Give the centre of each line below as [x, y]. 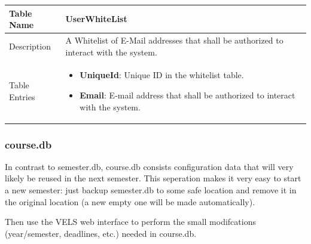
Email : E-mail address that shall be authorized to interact [187, 95]
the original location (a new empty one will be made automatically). [130, 201]
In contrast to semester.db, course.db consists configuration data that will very [149, 166]
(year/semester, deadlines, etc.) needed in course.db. [101, 233]
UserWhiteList [96, 19]
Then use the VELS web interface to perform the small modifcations [130, 222]
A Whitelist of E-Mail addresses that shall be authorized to [174, 40]
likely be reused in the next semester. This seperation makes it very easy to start [153, 178]
